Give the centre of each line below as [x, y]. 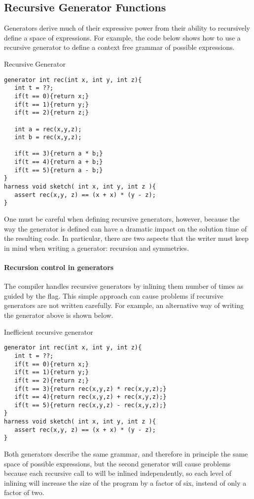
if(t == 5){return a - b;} [59, 170]
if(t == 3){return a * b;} [59, 154]
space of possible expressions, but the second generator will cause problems [117, 463]
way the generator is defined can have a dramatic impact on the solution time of [126, 228]
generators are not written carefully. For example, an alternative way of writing [124, 305]
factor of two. [24, 492]
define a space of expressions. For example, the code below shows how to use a [122, 37]
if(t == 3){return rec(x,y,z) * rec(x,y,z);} [91, 389]
